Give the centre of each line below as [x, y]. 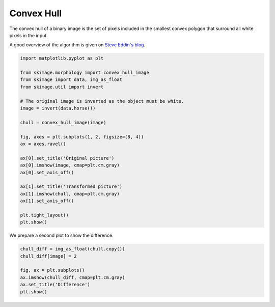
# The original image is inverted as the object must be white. [102, 101]
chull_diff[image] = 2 [48, 256]
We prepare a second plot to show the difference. [62, 235]
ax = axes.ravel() [43, 144]
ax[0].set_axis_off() [47, 172]
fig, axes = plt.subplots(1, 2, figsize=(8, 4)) [82, 137]
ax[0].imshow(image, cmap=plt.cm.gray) [70, 165]
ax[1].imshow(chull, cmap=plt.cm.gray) [70, 194]
